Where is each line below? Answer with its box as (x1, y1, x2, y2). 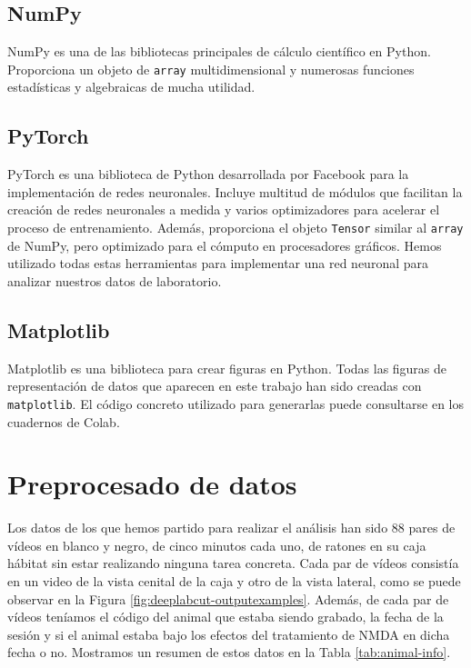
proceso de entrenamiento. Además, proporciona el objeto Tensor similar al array (7, 218, 464, 237)
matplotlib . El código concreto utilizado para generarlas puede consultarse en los (7, 394, 465, 413)
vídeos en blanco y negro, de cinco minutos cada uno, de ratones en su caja (7, 535, 426, 554)
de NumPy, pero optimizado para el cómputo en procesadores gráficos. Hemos (7, 235, 442, 254)
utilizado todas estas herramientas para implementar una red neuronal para (7, 254, 428, 273)
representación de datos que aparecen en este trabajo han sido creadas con (7, 376, 422, 395)
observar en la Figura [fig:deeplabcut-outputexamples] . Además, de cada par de (7, 589, 449, 608)
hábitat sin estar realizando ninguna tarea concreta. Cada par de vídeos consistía (7, 553, 459, 573)
